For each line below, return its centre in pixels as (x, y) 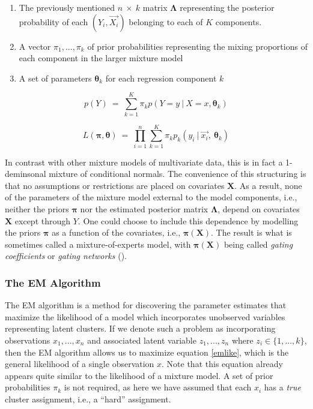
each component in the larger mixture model (101, 58)
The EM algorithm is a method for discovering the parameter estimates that (146, 305)
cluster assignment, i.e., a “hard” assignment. (88, 399)
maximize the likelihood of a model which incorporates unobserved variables (145, 316)
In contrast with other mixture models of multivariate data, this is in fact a (144, 162)
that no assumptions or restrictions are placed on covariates (115, 185)
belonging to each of (166, 21)
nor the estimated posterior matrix (144, 209)
